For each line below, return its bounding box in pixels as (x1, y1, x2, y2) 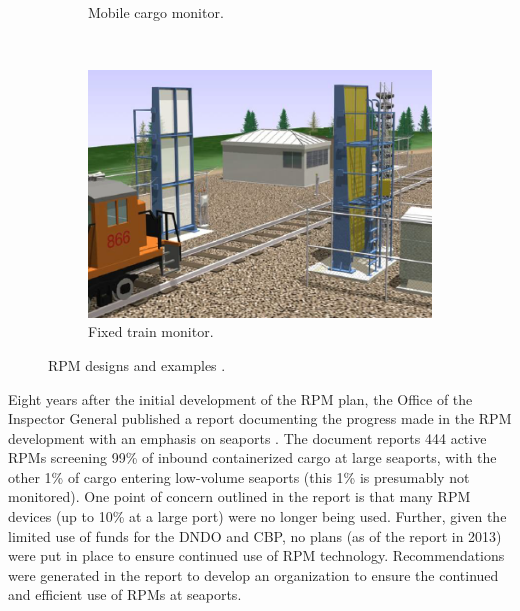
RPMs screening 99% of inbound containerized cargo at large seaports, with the (8, 447, 497, 468)
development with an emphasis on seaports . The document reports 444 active (8, 427, 487, 448)
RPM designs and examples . (48, 354, 226, 375)
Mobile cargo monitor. (88, 2, 224, 22)
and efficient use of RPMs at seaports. (8, 584, 242, 605)
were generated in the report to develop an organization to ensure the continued (8, 564, 499, 585)
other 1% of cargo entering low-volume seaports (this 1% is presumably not (8, 466, 470, 487)
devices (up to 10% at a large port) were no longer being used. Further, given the (8, 506, 507, 527)
